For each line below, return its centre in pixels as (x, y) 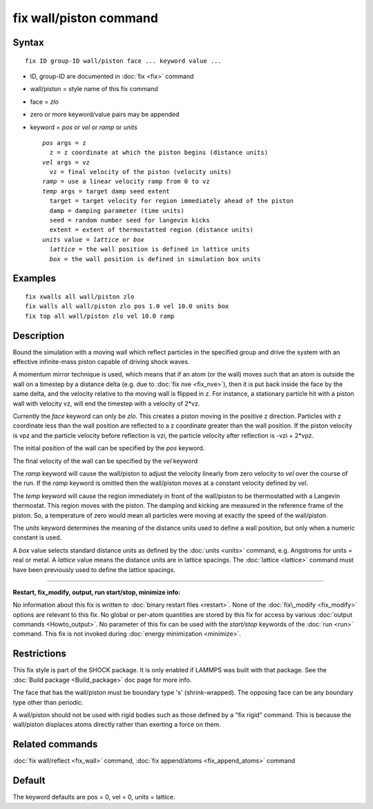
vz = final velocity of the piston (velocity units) (141, 172)
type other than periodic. (48, 702)
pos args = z (64, 143)
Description (39, 335)
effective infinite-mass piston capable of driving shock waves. (101, 362)
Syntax (28, 42)
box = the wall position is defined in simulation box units (155, 259)
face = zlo (44, 102)
